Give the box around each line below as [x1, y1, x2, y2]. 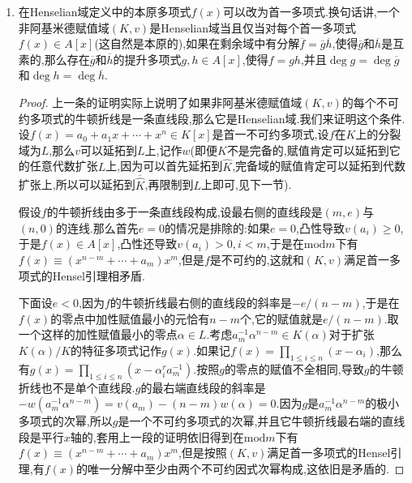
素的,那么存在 [18, 50, 90, 67]
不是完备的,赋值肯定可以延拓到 [226, 141, 389, 158]
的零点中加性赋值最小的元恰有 [50, 310, 210, 327]
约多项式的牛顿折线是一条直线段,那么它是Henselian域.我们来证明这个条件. [18, 109, 406, 126]
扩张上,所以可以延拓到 [18, 176, 135, 193]
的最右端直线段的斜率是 [140, 378, 266, 395]
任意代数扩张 [29, 157, 98, 174]
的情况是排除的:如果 [165, 219, 270, 236]
